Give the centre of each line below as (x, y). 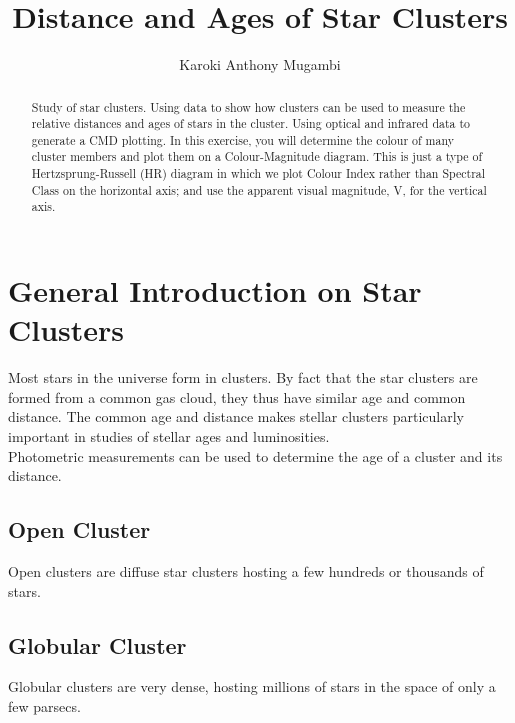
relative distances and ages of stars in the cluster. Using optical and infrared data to (251, 123)
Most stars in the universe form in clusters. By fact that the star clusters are (243, 377)
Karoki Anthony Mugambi (260, 64)
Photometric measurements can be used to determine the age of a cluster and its (255, 455)
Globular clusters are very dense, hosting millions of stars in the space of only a (252, 686)
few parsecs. (44, 705)
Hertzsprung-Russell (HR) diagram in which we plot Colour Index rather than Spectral (258, 173)
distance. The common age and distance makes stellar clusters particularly (236, 416)
